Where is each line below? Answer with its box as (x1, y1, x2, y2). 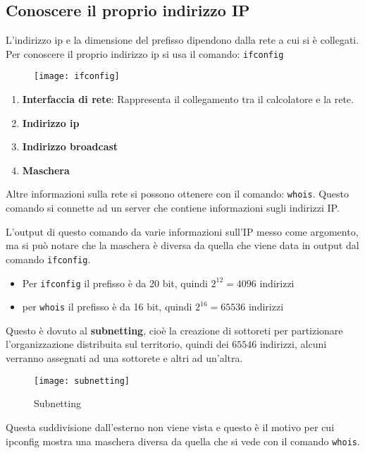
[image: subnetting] (34, 375, 130, 386)
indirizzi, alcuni (259, 337, 327, 351)
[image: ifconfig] (34, 71, 120, 82)
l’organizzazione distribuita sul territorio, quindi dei (6, 337, 229, 351)
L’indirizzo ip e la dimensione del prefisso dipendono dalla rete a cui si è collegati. (6, 32, 359, 47)
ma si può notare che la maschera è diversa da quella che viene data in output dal (6, 238, 359, 253)
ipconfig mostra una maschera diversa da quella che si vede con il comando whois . (6, 433, 360, 448)
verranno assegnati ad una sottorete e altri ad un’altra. (6, 351, 243, 366)
